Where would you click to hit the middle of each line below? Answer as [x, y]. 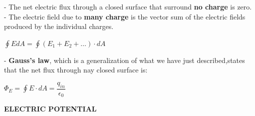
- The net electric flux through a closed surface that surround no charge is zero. [128, 6]
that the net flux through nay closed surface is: [76, 70]
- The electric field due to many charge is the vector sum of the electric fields [125, 16]
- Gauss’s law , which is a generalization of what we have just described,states [125, 60]
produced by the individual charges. [59, 26]
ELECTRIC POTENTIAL [50, 109]
